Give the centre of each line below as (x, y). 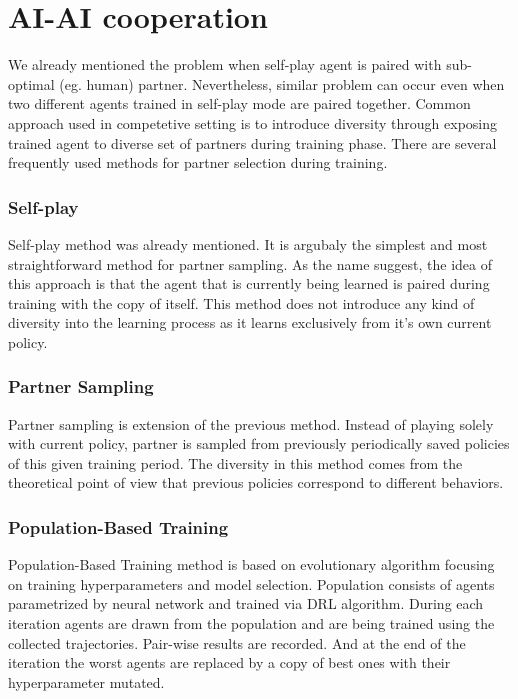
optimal (31, 83)
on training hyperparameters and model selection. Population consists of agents (251, 583)
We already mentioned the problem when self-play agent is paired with (225, 64)
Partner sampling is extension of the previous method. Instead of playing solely (251, 423)
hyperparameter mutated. (86, 681)
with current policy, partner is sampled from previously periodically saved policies (259, 443)
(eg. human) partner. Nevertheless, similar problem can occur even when (282, 83)
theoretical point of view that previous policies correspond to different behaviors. (256, 482)
